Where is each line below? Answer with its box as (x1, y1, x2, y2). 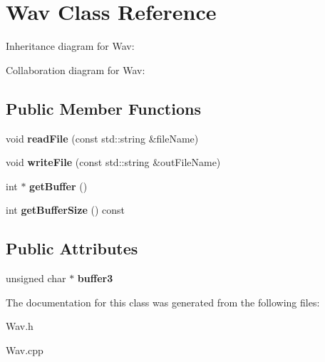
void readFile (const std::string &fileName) (6, 130, 199, 145)
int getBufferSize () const (6, 202, 125, 217)
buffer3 (77, 271, 113, 286)
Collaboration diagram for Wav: (6, 62, 145, 77)
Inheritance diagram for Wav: (6, 38, 135, 53)
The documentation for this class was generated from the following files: (6, 294, 320, 309)
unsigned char (6, 271, 66, 286)
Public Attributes (6, 237, 138, 259)
